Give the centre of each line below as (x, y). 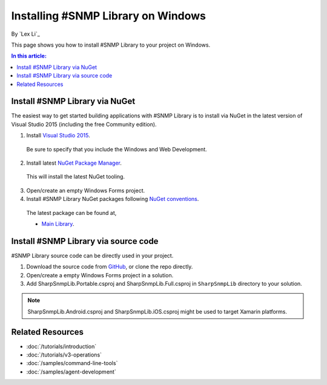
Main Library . (58, 223)
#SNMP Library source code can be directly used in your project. (92, 255)
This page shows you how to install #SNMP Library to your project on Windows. (111, 45)
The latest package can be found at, (71, 212)
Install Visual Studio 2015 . (58, 136)
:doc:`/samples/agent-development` (71, 372)
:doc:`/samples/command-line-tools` (72, 363)
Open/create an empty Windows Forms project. (86, 190)
